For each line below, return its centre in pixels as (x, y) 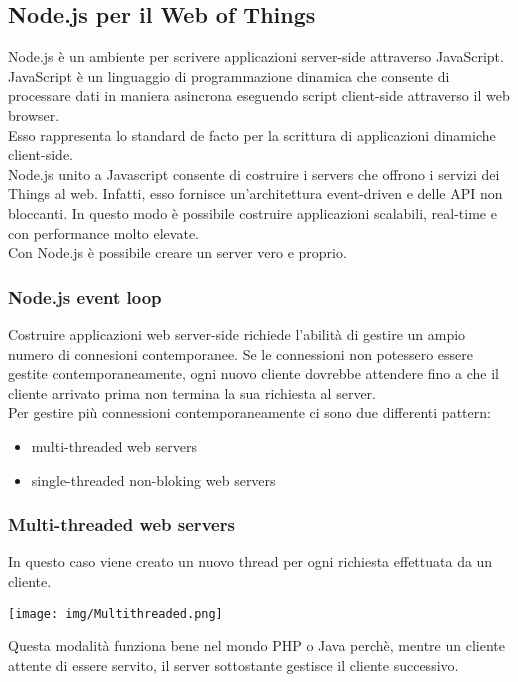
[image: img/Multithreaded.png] (115, 613)
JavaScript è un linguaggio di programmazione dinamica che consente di (229, 75)
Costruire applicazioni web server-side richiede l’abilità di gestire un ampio (237, 333)
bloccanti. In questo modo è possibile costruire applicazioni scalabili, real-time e (252, 212)
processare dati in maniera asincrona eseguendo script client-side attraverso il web (259, 95)
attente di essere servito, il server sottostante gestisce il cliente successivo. (233, 664)
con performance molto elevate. (104, 232)
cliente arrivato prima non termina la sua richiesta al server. (192, 392)
